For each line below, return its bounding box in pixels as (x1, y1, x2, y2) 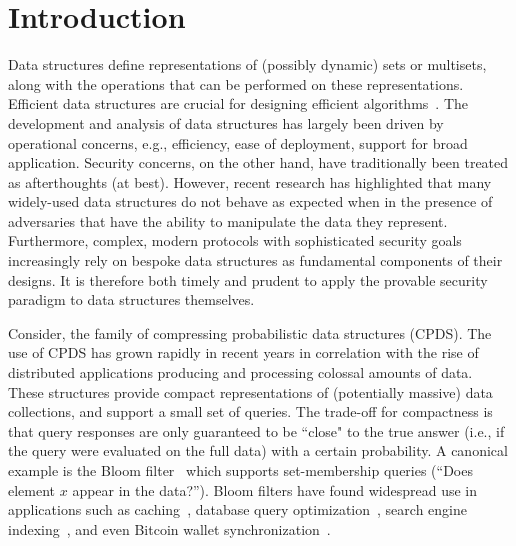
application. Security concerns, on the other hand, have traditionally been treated (8, 152, 509, 173)
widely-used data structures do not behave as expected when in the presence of (8, 191, 493, 212)
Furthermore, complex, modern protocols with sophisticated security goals (8, 230, 462, 251)
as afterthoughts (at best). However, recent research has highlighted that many (8, 171, 492, 192)
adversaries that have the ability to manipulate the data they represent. (8, 210, 448, 231)
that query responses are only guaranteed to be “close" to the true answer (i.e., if (8, 420, 505, 441)
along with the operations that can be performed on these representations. (8, 73, 464, 94)
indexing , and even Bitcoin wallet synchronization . (8, 518, 331, 539)
